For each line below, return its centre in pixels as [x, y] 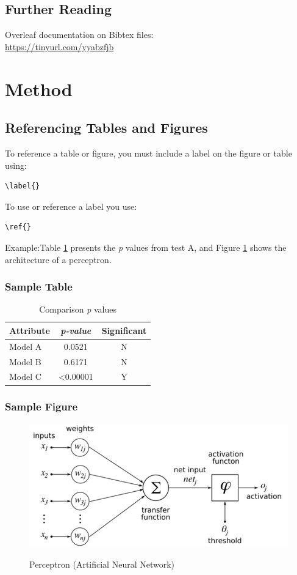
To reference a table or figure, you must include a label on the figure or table [148, 153]
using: [16, 165]
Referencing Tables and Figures [106, 128]
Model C [25, 377]
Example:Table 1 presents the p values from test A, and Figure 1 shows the [146, 247]
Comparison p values [78, 309]
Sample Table [39, 287]
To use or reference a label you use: [71, 206]
